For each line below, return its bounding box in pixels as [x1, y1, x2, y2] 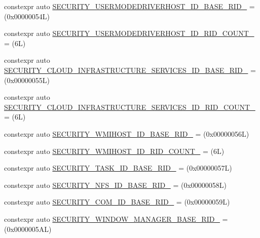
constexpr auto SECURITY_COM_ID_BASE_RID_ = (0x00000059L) [4, 196, 230, 207]
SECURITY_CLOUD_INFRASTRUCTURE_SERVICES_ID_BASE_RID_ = [4, 64, 256, 75]
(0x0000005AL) [4, 223, 52, 234]
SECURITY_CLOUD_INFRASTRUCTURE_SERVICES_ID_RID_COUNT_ [4, 101, 255, 112]
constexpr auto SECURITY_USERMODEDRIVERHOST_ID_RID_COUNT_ [4, 28, 254, 38]
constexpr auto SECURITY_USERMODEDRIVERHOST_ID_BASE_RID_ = [4, 1, 255, 11]
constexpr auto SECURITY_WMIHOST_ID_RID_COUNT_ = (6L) [4, 145, 225, 156]
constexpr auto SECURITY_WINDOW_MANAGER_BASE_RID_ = [4, 213, 228, 224]
